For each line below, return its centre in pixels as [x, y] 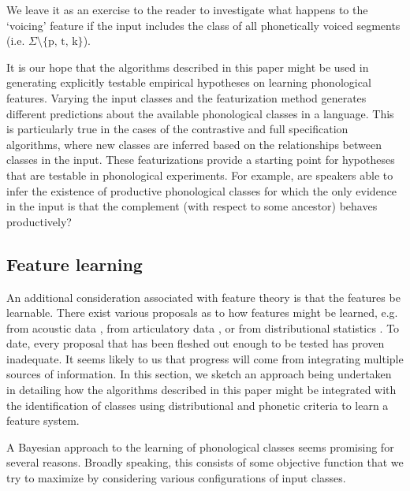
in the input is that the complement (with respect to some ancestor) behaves [192, 206]
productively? [39, 221]
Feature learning [75, 264]
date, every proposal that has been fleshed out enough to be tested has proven [196, 343]
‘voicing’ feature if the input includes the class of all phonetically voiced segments [203, 25]
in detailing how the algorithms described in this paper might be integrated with [201, 390]
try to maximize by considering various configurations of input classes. [176, 478]
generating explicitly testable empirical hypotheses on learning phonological [189, 82]
